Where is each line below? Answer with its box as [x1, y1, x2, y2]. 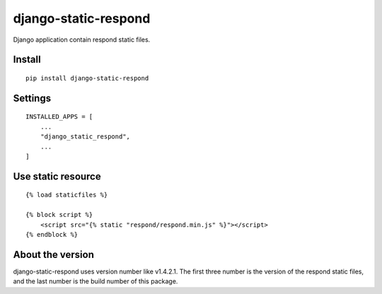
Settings [13, 92, 52, 104]
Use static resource [13, 170, 102, 182]
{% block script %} [25, 211, 93, 219]
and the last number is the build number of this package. [13, 277, 178, 286]
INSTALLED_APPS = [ [25, 113, 93, 121]
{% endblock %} [25, 230, 79, 238]
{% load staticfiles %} [25, 191, 108, 199]
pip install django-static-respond [25, 74, 149, 82]
